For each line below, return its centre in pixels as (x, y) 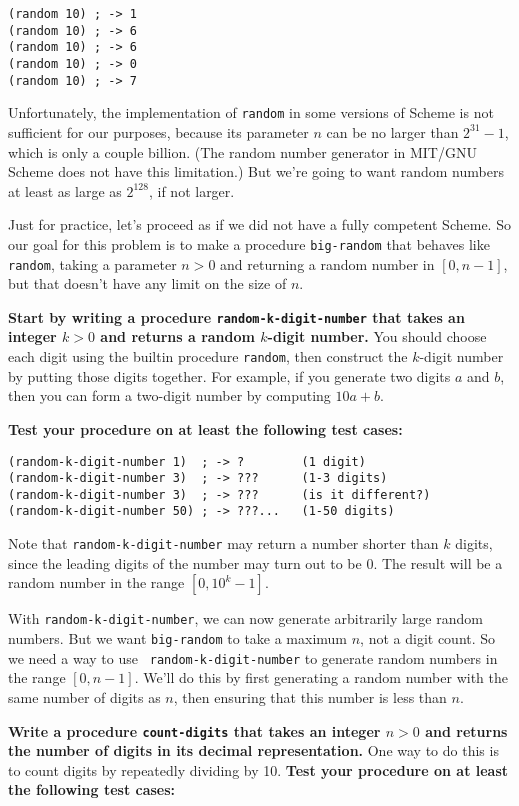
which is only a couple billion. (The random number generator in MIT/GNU (242, 151)
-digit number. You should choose (377, 336)
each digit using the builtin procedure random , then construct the (208, 356)
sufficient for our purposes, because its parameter (158, 131)
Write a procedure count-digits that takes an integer (194, 730)
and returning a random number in (327, 263)
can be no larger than (392, 131)
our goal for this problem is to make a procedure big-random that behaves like (249, 243)
